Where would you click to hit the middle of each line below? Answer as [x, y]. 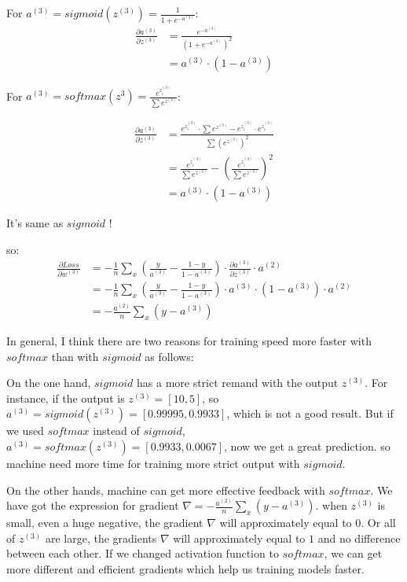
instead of [116, 431]
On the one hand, [49, 383]
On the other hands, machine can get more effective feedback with [166, 490]
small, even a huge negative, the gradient [105, 523]
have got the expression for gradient [93, 505]
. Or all [378, 523]
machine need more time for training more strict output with [153, 464]
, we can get [353, 553]
